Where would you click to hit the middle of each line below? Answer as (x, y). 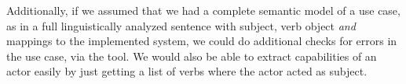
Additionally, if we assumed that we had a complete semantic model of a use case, (203, 10)
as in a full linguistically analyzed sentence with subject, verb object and (181, 25)
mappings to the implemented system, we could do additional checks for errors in (202, 41)
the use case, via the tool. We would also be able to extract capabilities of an (192, 56)
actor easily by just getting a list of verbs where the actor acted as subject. (187, 71)
